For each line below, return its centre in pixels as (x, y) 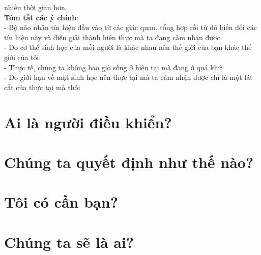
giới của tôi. (23, 57)
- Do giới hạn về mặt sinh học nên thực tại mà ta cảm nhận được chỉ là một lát (128, 77)
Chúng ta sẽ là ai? (69, 242)
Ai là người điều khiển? (88, 122)
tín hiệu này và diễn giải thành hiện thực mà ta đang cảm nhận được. (113, 37)
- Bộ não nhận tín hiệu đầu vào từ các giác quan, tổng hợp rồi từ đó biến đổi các (130, 27)
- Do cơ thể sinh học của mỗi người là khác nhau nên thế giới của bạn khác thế (128, 47)
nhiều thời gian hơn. (36, 7)
